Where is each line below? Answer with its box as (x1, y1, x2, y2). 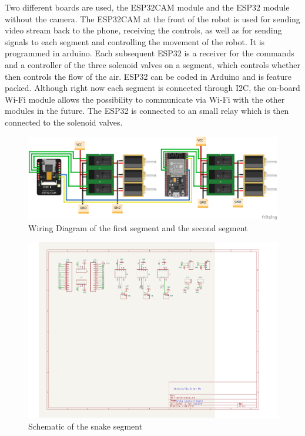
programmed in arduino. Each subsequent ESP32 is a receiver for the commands (5, 47, 294, 59)
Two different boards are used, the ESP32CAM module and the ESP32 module (5, 1, 290, 13)
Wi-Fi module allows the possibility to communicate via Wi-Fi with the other (5, 93, 285, 105)
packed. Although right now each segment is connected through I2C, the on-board (5, 82, 300, 94)
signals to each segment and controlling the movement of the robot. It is (5, 35, 265, 48)
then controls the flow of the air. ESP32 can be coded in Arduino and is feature (5, 70, 292, 82)
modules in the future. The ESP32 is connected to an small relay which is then (5, 104, 289, 117)
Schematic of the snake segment (28, 420, 143, 432)
